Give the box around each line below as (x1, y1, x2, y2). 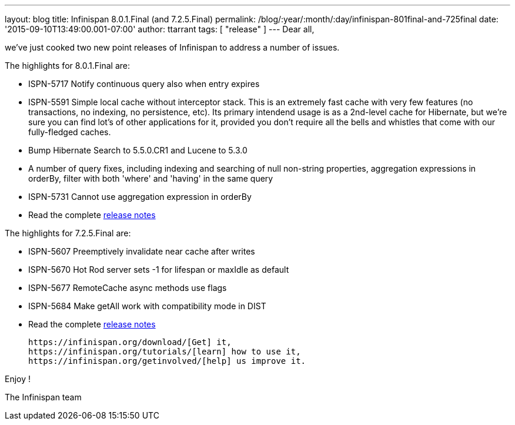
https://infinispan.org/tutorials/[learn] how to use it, (28, 347, 301, 356)
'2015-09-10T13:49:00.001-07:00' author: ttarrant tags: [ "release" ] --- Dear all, (5, 24, 315, 34)
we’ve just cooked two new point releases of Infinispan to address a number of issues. (5, 42, 340, 52)
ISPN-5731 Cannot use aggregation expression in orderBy (28, 192, 252, 202)
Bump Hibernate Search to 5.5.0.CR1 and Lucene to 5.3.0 (28, 145, 248, 155)
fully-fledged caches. (28, 127, 111, 137)
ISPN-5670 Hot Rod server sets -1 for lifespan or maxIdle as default (28, 265, 289, 275)
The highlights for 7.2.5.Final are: (5, 228, 131, 238)
